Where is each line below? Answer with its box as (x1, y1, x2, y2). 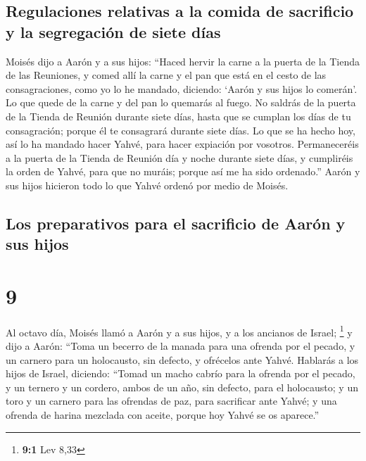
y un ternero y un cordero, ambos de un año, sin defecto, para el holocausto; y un (6, 379, 358, 394)
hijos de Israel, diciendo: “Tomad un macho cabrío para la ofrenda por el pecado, (6, 366, 355, 381)
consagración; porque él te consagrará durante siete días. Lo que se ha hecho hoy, (6, 122, 355, 137)
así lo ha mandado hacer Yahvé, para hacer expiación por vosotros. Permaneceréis (6, 137, 359, 151)
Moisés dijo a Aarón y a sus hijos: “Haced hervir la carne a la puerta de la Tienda (6, 53, 360, 68)
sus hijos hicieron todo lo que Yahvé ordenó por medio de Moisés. (6, 177, 289, 192)
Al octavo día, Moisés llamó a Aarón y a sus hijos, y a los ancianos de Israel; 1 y (6, 322, 353, 339)
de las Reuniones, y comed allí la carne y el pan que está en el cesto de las (6, 68, 327, 82)
